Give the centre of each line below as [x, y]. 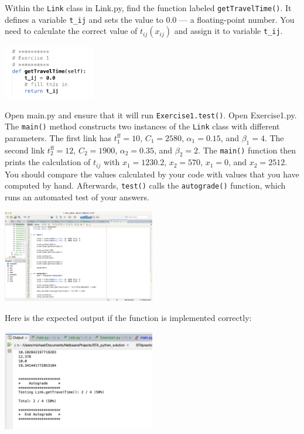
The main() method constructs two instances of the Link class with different [142, 126]
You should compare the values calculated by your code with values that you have [152, 174]
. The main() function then [247, 150]
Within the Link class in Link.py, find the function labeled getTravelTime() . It [148, 8]
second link [25, 150]
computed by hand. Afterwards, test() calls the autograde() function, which [145, 185]
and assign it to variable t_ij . [228, 31]
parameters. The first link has [58, 137]
